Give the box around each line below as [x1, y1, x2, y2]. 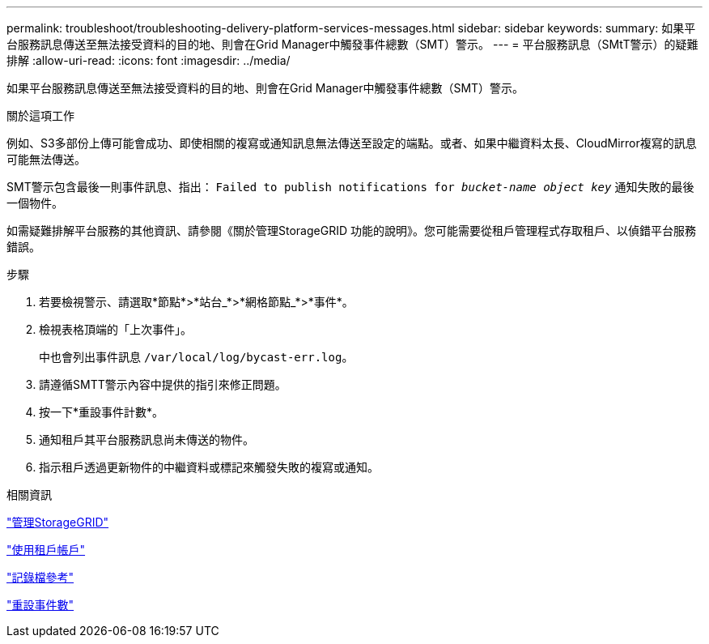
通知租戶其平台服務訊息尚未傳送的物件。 [39, 433, 254, 446]
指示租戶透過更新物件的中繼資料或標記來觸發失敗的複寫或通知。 [39, 460, 379, 474]
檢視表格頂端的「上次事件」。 [39, 322, 192, 336]
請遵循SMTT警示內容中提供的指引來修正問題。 [39, 377, 287, 391]
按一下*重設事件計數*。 [39, 405, 164, 419]
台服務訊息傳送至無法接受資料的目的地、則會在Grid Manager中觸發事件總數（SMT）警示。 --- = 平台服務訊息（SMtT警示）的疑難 [6, 37, 698, 51]
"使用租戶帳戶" [6, 543, 86, 557]
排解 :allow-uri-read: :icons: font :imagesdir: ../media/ [6, 53, 291, 67]
